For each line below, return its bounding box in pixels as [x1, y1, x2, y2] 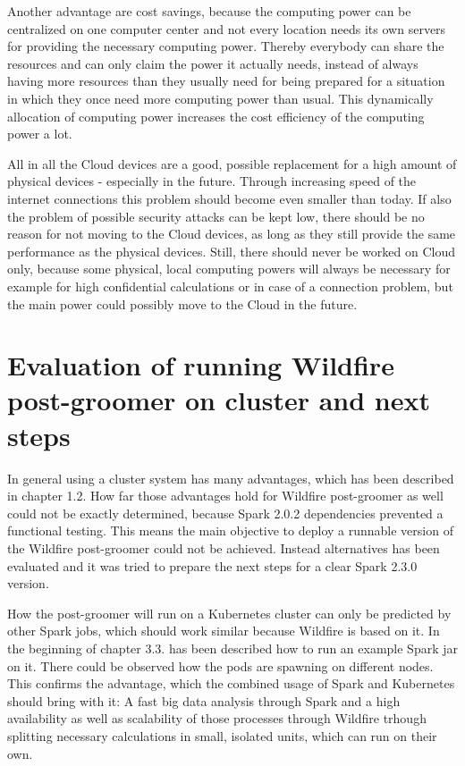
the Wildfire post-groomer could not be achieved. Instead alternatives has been [7, 538, 440, 557]
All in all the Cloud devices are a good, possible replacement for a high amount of [7, 154, 457, 173]
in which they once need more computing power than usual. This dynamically [7, 88, 434, 107]
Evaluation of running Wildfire [7, 347, 394, 383]
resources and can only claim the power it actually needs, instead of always [7, 54, 418, 72]
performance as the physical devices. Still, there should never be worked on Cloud [7, 241, 456, 260]
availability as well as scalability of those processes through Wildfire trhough [7, 709, 427, 728]
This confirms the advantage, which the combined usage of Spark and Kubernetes [7, 674, 455, 693]
